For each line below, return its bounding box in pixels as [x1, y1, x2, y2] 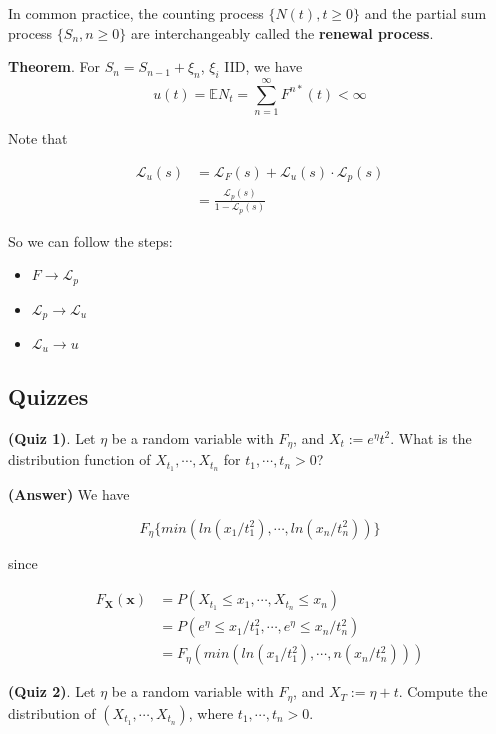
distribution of [8, 702, 96, 723]
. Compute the [398, 681, 488, 702]
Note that [8, 128, 68, 149]
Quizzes [8, 380, 89, 411]
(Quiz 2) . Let [8, 681, 96, 702]
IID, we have [224, 56, 303, 77]
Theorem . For [8, 56, 101, 77]
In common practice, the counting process [8, 3, 264, 23]
